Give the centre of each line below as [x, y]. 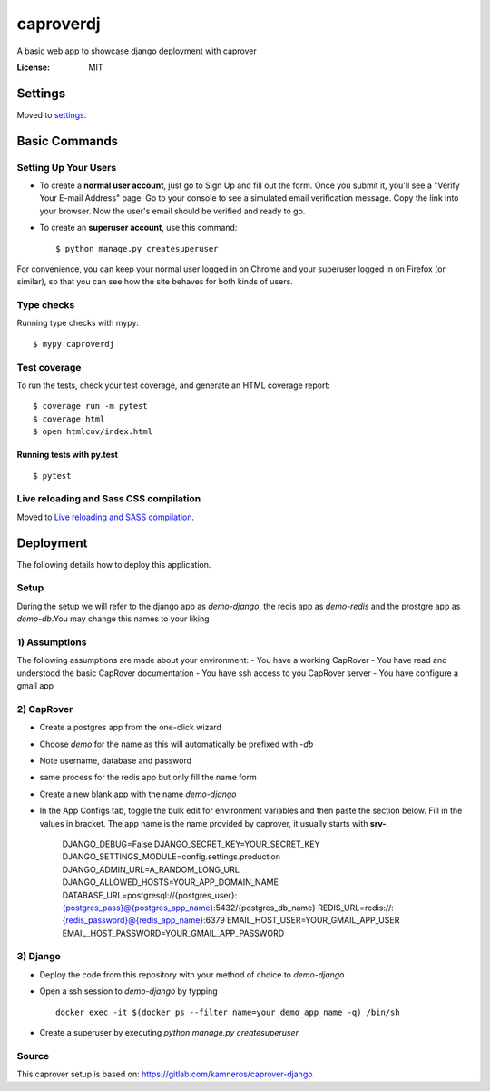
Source [33, 1056]
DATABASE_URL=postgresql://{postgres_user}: [150, 895]
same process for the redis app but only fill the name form [148, 778]
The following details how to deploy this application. [114, 564]
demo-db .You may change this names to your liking [113, 619]
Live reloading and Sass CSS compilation [109, 499]
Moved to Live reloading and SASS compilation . [106, 517]
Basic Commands [67, 141]
